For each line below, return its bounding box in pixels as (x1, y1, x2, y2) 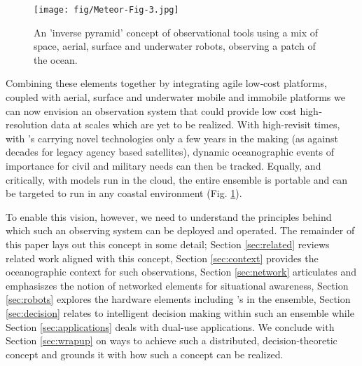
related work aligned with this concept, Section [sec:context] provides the (6, 250, 319, 265)
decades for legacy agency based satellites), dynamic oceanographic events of (6, 144, 335, 159)
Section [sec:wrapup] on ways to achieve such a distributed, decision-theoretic (6, 333, 337, 348)
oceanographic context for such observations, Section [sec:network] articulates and (6, 264, 357, 279)
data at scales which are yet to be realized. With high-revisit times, (50, 117, 340, 132)
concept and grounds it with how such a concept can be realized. (6, 346, 284, 361)
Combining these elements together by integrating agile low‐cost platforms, (6, 76, 327, 90)
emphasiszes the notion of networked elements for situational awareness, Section (6, 278, 349, 292)
